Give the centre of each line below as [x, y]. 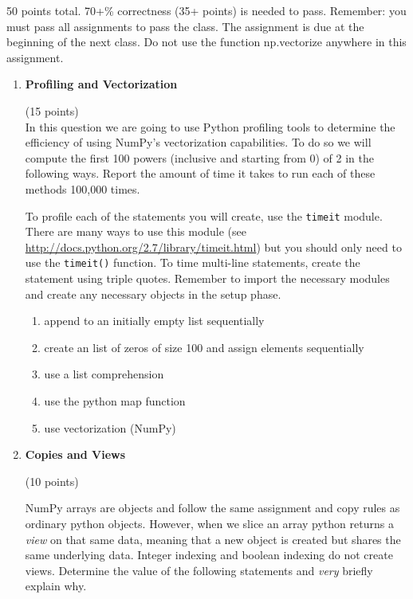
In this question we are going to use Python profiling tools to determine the [210, 126]
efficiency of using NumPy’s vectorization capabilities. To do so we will [198, 142]
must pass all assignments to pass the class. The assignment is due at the [185, 26]
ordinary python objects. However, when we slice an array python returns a [209, 523]
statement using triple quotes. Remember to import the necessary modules [207, 278]
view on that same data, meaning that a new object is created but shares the [213, 539]
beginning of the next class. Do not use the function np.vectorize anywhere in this [206, 42]
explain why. [56, 586]
